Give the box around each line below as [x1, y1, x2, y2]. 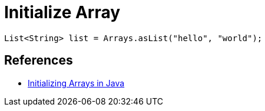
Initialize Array [4, 2, 121, 22]
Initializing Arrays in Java [28, 78, 125, 88]
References [4, 53, 73, 68]
